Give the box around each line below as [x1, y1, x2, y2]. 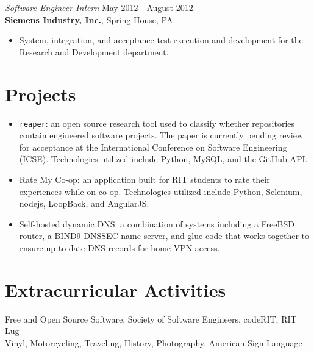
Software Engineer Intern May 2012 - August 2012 [5, 1, 193, 13]
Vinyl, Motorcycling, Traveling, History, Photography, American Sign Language [5, 336, 302, 349]
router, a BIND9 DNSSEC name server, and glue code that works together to [19, 229, 309, 242]
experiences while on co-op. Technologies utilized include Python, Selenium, [19, 185, 302, 198]
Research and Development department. [19, 45, 169, 58]
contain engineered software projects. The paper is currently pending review [19, 129, 304, 141]
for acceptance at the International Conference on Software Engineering [19, 140, 287, 153]
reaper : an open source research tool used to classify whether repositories [19, 116, 295, 129]
